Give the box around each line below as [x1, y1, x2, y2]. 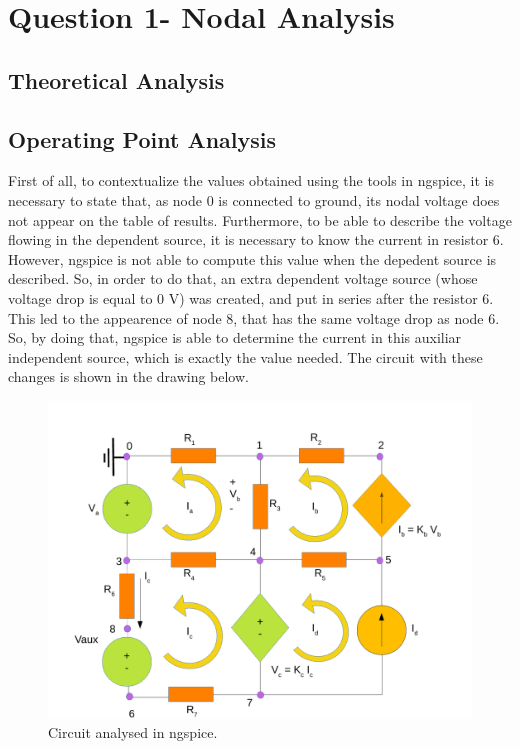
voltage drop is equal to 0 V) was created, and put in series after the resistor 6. [8, 287, 494, 308]
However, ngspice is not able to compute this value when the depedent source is [8, 248, 497, 269]
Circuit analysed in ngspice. [48, 722, 218, 743]
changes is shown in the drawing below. [8, 366, 249, 387]
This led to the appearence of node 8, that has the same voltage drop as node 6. [8, 307, 500, 328]
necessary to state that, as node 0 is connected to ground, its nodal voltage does [8, 189, 500, 210]
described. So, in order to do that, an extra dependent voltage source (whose [8, 268, 478, 289]
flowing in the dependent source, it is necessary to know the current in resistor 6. [8, 229, 504, 250]
